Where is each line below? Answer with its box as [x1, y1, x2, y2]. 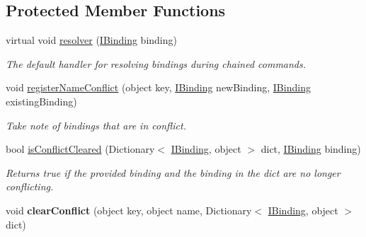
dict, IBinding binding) [261, 141, 361, 156]
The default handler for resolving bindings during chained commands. [6, 56, 307, 71]
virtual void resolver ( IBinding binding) [6, 33, 177, 47]
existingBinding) [6, 93, 77, 108]
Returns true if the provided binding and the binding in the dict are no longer [6, 165, 341, 180]
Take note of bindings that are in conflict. [6, 117, 186, 132]
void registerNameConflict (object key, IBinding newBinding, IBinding [6, 80, 311, 95]
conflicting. [6, 179, 54, 194]
